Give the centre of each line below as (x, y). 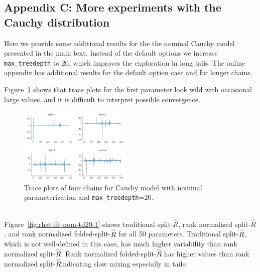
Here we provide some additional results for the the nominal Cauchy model (119, 43)
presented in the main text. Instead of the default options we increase (111, 53)
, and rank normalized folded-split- (57, 234)
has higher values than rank (207, 254)
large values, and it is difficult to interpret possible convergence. (102, 99)
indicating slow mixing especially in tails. (124, 263)
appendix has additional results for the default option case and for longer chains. (128, 72)
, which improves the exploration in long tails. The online (157, 62)
